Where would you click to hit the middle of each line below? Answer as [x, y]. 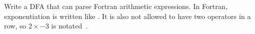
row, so [15, 26]
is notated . [70, 26]
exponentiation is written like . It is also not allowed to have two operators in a [127, 16]
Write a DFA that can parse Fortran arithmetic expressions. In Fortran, [116, 6]
